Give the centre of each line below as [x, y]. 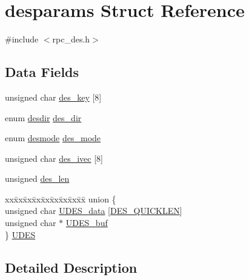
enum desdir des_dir [43, 117]
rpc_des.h [71, 39]
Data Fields [42, 72]
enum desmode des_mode [53, 138]
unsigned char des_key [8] [53, 97]
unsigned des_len [37, 178]
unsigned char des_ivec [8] [54, 158]
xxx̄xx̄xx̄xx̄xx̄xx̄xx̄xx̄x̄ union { [61, 198]
